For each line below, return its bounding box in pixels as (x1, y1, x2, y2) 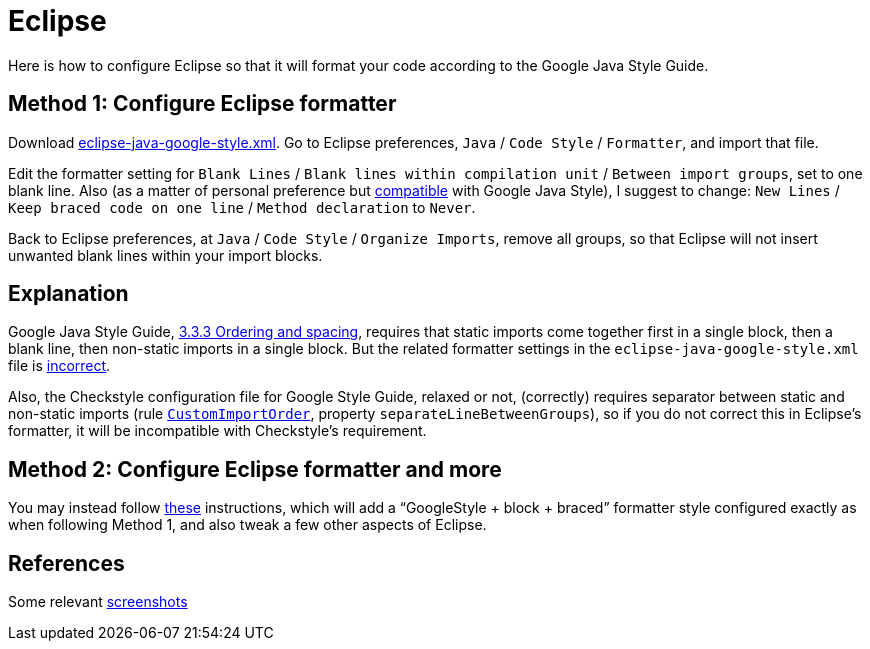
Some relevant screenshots (8, 593, 188, 611)
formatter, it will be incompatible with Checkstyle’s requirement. (8, 422, 427, 440)
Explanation (8, 281, 129, 307)
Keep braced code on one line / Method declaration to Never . (8, 198, 476, 216)
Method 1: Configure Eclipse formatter (8, 91, 397, 117)
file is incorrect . (8, 357, 111, 375)
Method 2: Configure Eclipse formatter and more (8, 456, 502, 482)
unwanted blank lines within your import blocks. (8, 246, 323, 264)
